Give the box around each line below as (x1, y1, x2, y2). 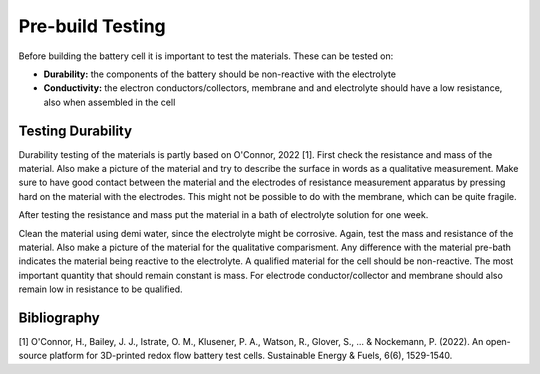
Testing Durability (18, 122, 133, 139)
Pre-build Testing (18, 15, 167, 37)
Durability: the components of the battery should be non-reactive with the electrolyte (43, 68, 397, 80)
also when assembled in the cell (43, 96, 176, 108)
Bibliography (18, 309, 100, 326)
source (18, 350, 48, 362)
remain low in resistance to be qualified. (18, 283, 183, 295)
